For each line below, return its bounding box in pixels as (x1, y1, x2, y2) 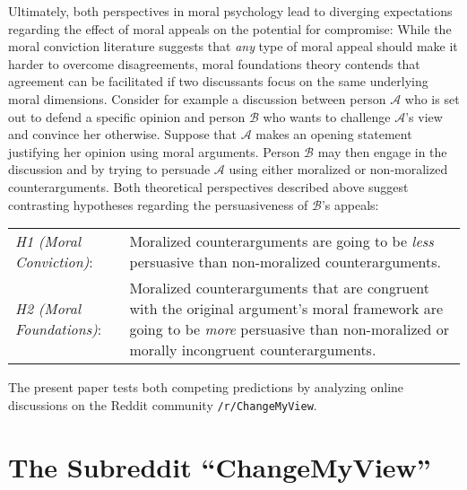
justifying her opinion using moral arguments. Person (8, 142, 300, 161)
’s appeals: (321, 195, 379, 214)
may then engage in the (317, 142, 447, 161)
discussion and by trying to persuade (8, 160, 211, 179)
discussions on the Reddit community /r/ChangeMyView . (8, 395, 317, 414)
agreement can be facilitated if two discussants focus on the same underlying (8, 72, 428, 91)
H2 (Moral (15, 298, 82, 319)
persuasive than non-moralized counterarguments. (129, 251, 441, 273)
